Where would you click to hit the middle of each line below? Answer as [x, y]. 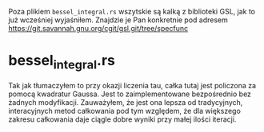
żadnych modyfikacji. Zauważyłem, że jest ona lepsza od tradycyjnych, [126, 102]
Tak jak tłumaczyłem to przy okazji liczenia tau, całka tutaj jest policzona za [132, 85]
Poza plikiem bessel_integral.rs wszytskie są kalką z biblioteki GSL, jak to [132, 12]
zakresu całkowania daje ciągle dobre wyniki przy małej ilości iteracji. [122, 119]
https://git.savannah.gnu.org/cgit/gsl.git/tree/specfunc [98, 28]
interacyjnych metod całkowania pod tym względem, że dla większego [125, 111]
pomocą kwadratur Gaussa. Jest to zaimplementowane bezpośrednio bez [130, 94]
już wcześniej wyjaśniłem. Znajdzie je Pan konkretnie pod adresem [118, 20]
